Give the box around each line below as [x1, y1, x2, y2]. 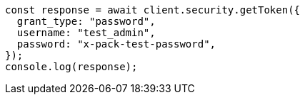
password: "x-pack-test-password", [16, 38, 216, 50]
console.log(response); [5, 61, 138, 72]
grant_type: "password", [16, 16, 156, 27]
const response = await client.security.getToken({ [5, 4, 301, 16]
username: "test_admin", [16, 27, 156, 38]
